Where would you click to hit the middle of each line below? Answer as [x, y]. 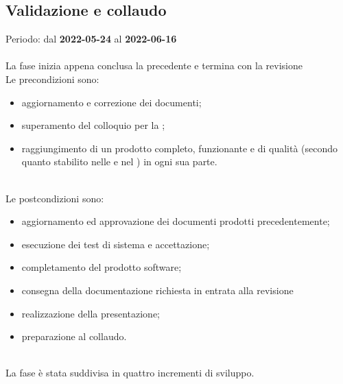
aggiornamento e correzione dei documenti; [111, 102]
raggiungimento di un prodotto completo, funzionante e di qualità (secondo [180, 148]
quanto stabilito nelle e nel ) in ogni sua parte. [119, 161]
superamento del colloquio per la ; [93, 125]
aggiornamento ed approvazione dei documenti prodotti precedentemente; [176, 221]
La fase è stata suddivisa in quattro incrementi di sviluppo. [130, 373]
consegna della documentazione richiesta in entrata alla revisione [157, 290]
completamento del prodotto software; [102, 267]
